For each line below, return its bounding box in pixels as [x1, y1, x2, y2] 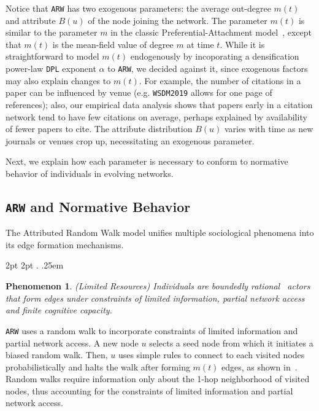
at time [186, 37, 214, 50]
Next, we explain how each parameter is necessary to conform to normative [6, 155, 288, 168]
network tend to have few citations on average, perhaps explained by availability [6, 110, 307, 123]
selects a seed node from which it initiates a [149, 336, 313, 349]
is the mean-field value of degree [52, 37, 174, 50]
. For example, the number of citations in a [139, 74, 301, 87]
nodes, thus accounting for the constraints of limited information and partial [6, 384, 293, 397]
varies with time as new [224, 122, 313, 135]
